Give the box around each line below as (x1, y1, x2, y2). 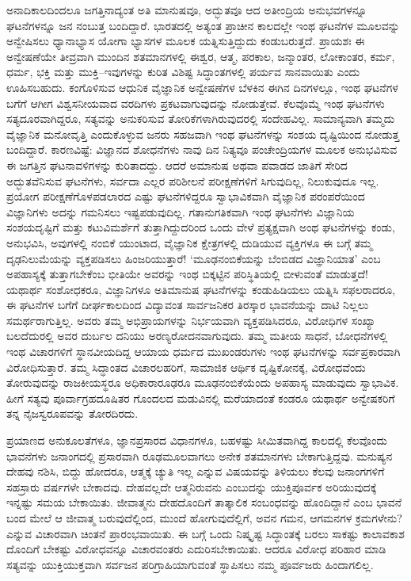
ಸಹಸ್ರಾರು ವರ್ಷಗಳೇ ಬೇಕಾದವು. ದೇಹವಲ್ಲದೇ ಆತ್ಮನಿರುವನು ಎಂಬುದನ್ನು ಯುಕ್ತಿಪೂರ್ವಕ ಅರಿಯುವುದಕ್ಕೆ (6, 478, 377, 495)
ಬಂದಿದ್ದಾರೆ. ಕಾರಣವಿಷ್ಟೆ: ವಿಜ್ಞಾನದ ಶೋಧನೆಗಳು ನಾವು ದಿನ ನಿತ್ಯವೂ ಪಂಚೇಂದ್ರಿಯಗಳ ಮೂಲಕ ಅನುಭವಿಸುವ (6, 141, 398, 158)
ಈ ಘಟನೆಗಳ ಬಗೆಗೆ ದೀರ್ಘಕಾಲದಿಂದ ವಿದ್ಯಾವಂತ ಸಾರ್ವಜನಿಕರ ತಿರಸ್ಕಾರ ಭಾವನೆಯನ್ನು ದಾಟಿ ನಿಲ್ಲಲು (6, 296, 369, 313)
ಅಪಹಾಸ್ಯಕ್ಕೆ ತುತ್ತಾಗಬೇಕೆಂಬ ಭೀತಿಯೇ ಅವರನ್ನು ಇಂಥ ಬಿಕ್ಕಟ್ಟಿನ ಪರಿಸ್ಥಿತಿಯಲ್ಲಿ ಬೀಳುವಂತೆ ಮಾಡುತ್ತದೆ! (6, 266, 368, 282)
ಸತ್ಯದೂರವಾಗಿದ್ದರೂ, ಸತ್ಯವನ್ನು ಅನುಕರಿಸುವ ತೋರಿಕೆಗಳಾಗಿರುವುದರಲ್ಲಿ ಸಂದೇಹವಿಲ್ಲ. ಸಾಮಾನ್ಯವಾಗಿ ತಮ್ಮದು (6, 110, 395, 127)
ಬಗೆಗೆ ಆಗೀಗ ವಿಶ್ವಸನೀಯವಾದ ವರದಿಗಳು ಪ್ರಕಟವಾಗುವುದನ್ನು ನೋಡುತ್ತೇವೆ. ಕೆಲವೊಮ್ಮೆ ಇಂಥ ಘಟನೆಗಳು (6, 94, 385, 111)
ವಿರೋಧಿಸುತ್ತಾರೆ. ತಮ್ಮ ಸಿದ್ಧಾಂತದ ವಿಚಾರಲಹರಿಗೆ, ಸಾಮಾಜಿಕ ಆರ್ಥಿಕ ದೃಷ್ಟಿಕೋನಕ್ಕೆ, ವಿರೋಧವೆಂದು (6, 358, 366, 375)
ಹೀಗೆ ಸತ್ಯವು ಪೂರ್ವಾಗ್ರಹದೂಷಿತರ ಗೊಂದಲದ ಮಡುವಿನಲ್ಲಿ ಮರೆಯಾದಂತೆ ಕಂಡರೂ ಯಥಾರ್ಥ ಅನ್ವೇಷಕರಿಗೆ (6, 389, 395, 406)
